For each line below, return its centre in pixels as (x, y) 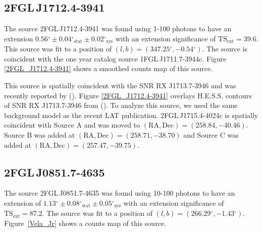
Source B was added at (40, 135)
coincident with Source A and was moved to (72, 125)
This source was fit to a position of (58, 49)
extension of (23, 202)
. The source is (225, 49)
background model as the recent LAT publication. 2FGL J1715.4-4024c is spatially (131, 115)
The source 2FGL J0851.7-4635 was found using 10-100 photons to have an (120, 193)
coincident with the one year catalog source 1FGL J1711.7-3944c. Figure (115, 58)
